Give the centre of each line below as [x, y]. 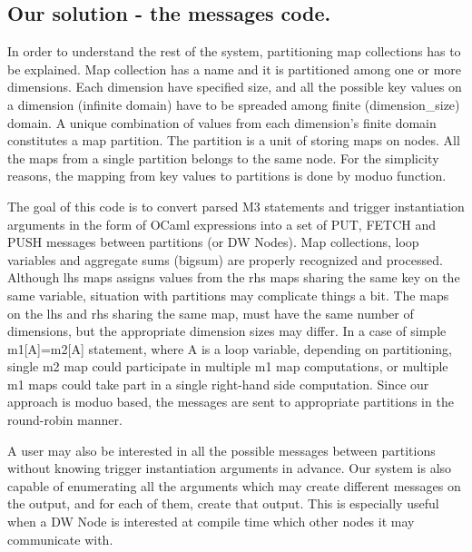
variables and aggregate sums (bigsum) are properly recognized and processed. [225, 259]
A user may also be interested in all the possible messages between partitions [221, 450]
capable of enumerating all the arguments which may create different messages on [234, 485]
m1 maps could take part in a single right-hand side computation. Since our [218, 384]
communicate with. [60, 539]
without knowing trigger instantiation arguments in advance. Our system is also [230, 468]
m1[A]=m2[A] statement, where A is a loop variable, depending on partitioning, [230, 348]
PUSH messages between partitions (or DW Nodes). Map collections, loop [213, 242]
